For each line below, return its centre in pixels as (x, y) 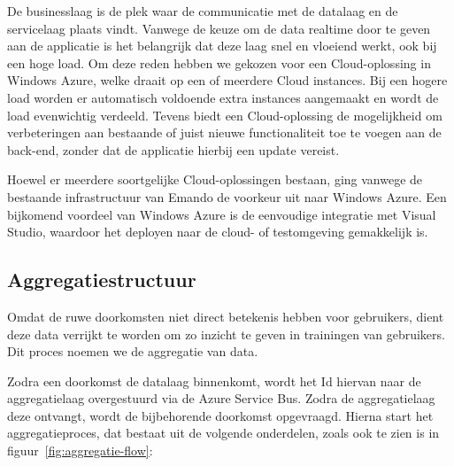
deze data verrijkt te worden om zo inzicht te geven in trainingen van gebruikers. (226, 334)
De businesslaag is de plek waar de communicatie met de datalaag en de (203, 11)
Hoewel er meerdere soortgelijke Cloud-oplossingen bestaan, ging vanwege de (215, 179)
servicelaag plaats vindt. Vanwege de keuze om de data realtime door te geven (219, 28)
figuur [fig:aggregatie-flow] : (80, 450)
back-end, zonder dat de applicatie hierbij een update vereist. (173, 149)
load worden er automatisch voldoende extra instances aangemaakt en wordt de (223, 97)
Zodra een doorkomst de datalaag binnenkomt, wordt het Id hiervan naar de (214, 381)
